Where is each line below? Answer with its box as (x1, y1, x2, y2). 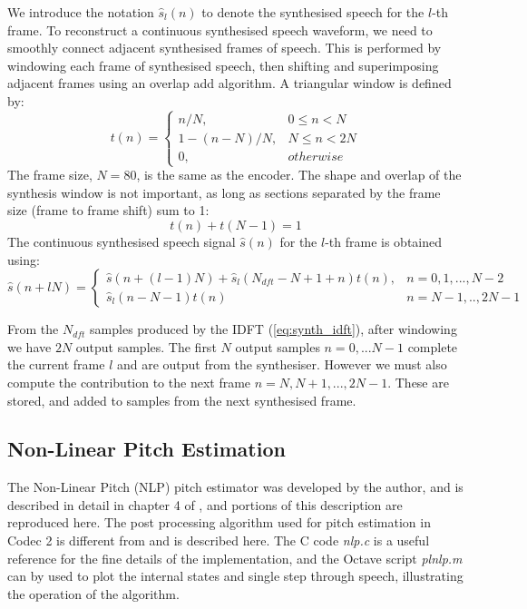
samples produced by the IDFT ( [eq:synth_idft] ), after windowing (90, 319, 457, 339)
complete (407, 337, 458, 356)
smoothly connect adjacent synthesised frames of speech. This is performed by (7, 38, 442, 57)
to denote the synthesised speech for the (201, 3, 425, 21)
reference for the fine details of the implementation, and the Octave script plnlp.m (7, 548, 463, 567)
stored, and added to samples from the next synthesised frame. (7, 390, 356, 409)
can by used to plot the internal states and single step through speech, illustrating (7, 566, 464, 585)
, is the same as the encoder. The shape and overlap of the (136, 165, 462, 184)
